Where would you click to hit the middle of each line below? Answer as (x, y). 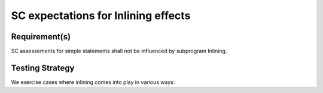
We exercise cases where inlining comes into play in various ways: (93, 82)
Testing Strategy (43, 68)
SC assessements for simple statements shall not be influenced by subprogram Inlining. (119, 51)
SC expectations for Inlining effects (101, 15)
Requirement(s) (41, 37)
